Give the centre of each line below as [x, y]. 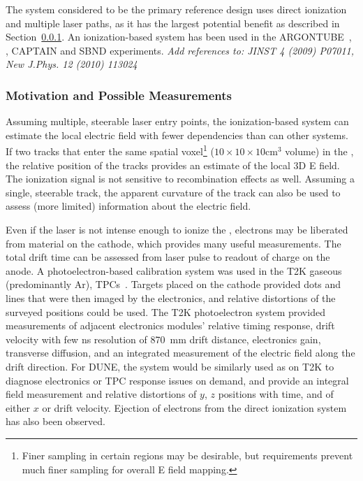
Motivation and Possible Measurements [119, 95]
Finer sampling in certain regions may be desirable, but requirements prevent [187, 455]
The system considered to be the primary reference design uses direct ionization [176, 9]
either [18, 407]
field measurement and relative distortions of [101, 394]
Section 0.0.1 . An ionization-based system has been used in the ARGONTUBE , [179, 37]
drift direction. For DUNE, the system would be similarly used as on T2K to [170, 366]
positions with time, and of [276, 394]
